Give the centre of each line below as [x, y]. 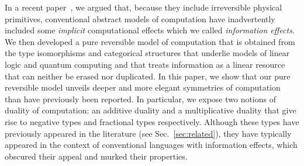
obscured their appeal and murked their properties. [96, 156]
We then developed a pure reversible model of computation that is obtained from [150, 41]
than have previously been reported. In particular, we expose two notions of [141, 98]
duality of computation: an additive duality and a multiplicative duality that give [151, 110]
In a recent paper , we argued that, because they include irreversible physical [144, 7]
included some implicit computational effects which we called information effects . [150, 30]
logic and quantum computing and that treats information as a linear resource [145, 64]
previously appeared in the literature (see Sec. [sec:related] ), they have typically [148, 133]
